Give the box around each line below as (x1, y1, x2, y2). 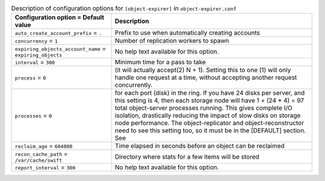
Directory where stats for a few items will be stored (114, 152, 260, 161)
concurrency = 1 (14, 37, 58, 45)
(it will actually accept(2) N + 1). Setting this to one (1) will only (114, 66, 291, 75)
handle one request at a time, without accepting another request (114, 73, 297, 82)
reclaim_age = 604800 (14, 142, 73, 150)
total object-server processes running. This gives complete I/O (114, 104, 293, 112)
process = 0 (14, 73, 46, 82)
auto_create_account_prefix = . (14, 29, 102, 37)
